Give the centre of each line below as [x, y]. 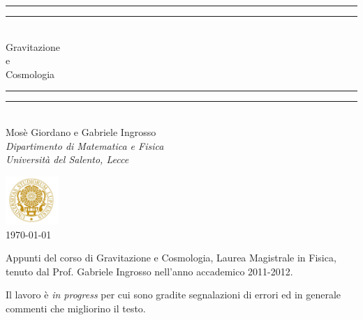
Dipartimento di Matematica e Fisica [85, 145]
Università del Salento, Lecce [67, 159]
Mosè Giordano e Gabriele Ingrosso [81, 131]
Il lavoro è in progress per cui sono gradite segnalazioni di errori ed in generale [173, 295]
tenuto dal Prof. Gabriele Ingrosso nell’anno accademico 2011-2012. [149, 271]
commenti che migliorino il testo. [76, 308]
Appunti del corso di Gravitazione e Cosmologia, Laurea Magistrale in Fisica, [171, 258]
